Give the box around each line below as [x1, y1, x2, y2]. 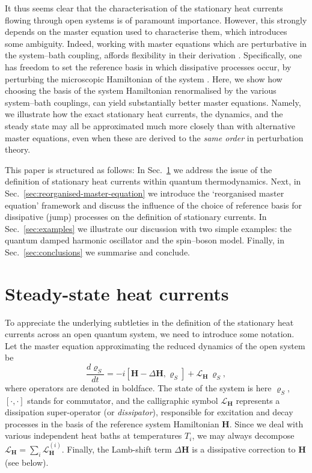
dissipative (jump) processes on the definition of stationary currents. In [5, 210, 267, 223]
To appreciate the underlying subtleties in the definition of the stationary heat [5, 316, 294, 328]
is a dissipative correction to [192, 442, 296, 455]
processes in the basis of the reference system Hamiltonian [5, 417, 219, 430]
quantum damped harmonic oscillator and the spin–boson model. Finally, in [5, 234, 284, 246]
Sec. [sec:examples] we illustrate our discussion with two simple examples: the [5, 222, 292, 234]
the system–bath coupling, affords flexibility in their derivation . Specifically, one [5, 49, 302, 61]
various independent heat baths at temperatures [5, 429, 182, 442]
